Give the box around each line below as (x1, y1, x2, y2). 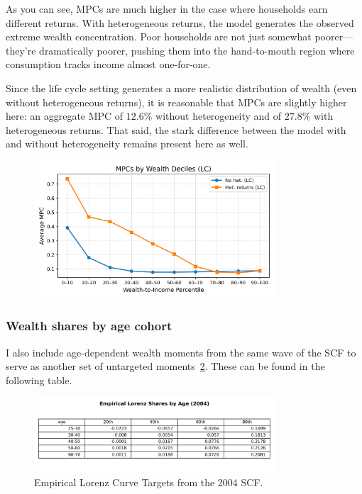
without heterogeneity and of (155, 108, 282, 123)
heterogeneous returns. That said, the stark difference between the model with (6, 122, 346, 137)
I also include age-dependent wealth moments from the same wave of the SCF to (6, 344, 356, 359)
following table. (6, 372, 72, 387)
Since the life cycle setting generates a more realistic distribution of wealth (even (6, 80, 357, 95)
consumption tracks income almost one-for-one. (6, 57, 211, 72)
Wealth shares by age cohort (6, 317, 172, 335)
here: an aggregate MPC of (6, 108, 124, 123)
